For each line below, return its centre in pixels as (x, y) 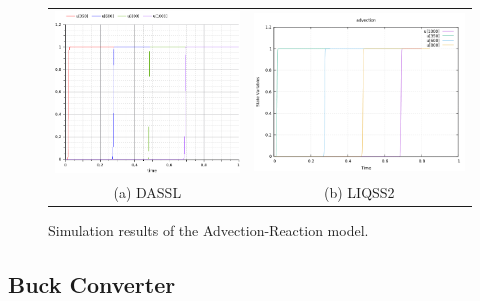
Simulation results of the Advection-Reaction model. (208, 229)
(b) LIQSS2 (359, 191)
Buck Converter (92, 283)
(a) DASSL (147, 191)
